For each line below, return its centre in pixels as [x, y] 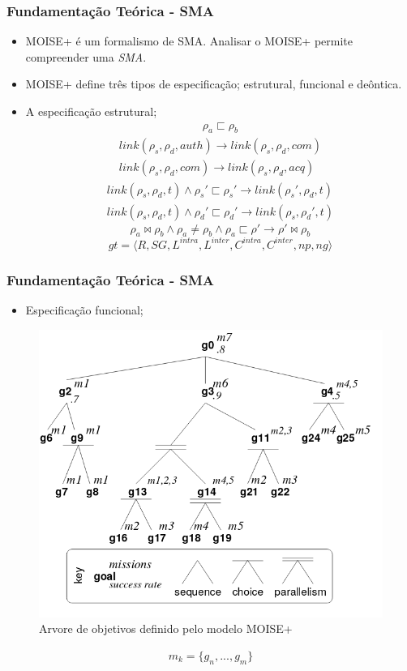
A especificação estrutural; [91, 111]
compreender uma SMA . [86, 56]
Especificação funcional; [84, 310]
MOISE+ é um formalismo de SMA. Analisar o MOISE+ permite [189, 41]
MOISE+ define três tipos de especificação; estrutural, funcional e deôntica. [214, 84]
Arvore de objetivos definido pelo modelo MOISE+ [166, 628]
